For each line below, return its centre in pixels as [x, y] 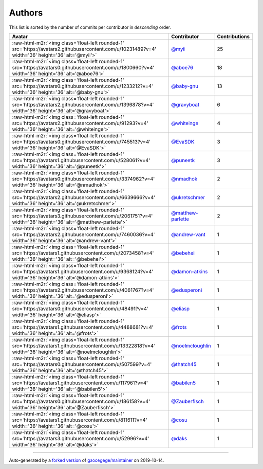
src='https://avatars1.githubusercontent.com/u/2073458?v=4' [83, 253]
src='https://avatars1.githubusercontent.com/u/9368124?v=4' [83, 271]
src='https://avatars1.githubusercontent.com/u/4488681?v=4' [83, 327]
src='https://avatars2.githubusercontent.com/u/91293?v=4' [80, 123]
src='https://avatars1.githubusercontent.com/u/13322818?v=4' [84, 345]
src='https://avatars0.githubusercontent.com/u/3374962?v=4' [84, 179]
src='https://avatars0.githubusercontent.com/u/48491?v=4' [80, 308]
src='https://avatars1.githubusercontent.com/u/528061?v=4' [81, 160]
